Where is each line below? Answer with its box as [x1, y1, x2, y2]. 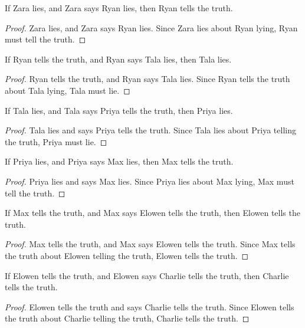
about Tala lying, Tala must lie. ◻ [5, 84, 130, 96]
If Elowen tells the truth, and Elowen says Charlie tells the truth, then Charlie [5, 269, 289, 281]
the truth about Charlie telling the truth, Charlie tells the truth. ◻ [5, 312, 250, 324]
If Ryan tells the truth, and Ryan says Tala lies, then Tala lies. [5, 53, 232, 65]
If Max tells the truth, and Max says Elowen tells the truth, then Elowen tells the [5, 206, 300, 219]
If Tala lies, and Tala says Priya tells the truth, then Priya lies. [5, 104, 233, 116]
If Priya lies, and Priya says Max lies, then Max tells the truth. [5, 155, 234, 168]
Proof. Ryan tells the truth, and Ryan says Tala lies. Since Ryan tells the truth [5, 73, 290, 85]
